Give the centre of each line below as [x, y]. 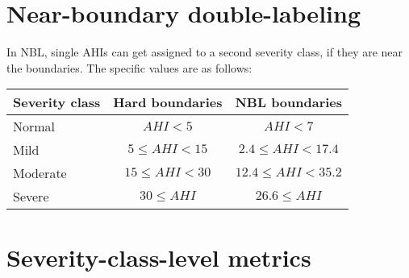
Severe [31, 197]
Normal [34, 127]
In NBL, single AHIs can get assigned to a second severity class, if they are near [205, 52]
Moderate [40, 173]
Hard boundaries [168, 102]
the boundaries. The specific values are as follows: [129, 67]
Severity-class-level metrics [159, 257]
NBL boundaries [289, 102]
